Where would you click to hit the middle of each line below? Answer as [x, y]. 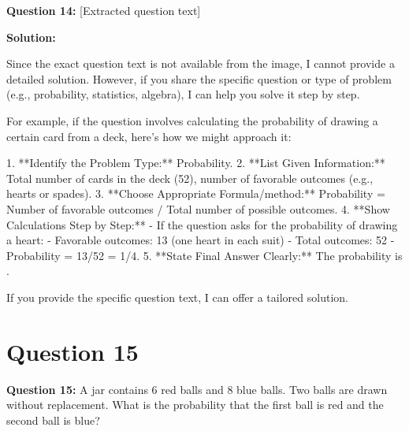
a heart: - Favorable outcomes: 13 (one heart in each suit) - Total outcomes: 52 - [201, 240]
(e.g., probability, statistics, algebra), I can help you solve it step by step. [183, 94]
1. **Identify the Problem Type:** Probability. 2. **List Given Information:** [196, 163]
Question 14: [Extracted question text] [104, 10]
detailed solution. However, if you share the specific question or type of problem [199, 78]
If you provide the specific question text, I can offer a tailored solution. [177, 297]
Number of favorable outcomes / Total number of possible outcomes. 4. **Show [198, 208]
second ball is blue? [53, 420]
